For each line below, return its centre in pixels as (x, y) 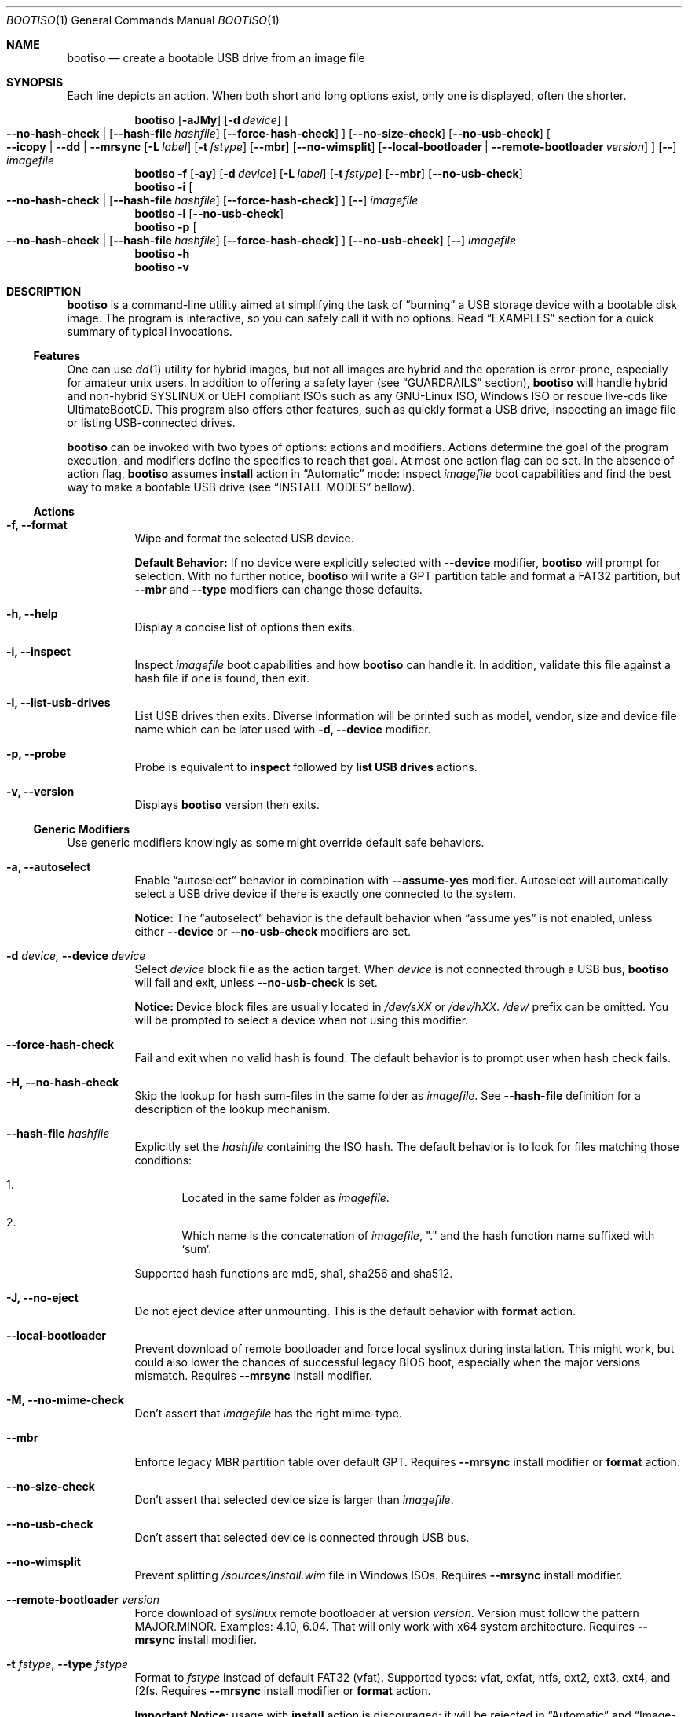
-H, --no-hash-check (63, 1082)
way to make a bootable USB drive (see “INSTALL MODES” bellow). (241, 487)
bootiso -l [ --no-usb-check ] (209, 213)
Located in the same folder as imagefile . (285, 1198)
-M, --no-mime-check (65, 1400)
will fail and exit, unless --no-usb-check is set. (256, 982)
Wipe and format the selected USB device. (244, 538)
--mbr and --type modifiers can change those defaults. (278, 589)
